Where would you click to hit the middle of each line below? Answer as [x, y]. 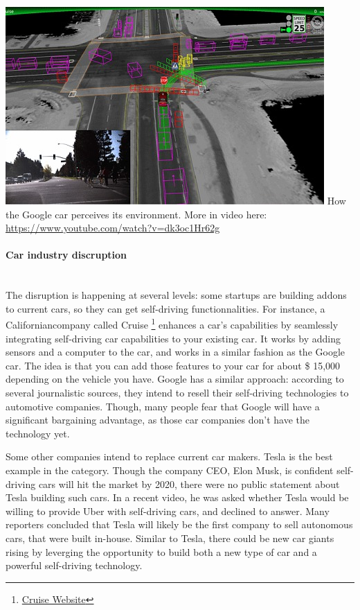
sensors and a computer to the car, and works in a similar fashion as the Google [175, 352]
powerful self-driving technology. [74, 565]
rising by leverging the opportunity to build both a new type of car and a [161, 551]
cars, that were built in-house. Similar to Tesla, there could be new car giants [170, 538]
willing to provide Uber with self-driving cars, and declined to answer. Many [168, 511]
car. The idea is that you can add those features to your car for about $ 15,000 [173, 365]
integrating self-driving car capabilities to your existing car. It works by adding [173, 338]
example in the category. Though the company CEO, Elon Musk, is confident [170, 470]
